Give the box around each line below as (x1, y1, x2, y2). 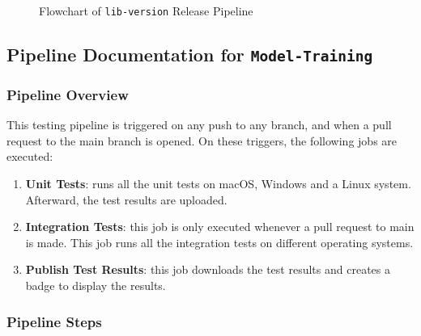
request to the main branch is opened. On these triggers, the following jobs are (6, 132, 398, 149)
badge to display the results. (25, 276, 166, 293)
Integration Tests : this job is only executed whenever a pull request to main (25, 218, 415, 235)
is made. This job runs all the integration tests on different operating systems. (25, 233, 414, 250)
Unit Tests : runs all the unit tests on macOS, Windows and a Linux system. (25, 175, 411, 192)
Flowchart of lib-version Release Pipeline (39, 2, 253, 19)
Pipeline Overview (6, 84, 129, 104)
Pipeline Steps (6, 311, 102, 331)
